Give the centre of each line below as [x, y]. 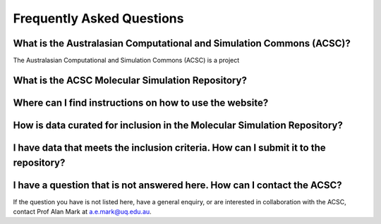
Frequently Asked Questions [98, 18]
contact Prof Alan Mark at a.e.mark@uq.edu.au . [82, 212]
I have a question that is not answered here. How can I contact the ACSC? [177, 185]
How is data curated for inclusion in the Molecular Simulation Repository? [178, 125]
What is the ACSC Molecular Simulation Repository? [130, 80]
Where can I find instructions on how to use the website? [141, 102]
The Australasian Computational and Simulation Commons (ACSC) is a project [126, 61]
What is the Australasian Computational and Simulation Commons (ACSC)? [182, 43]
